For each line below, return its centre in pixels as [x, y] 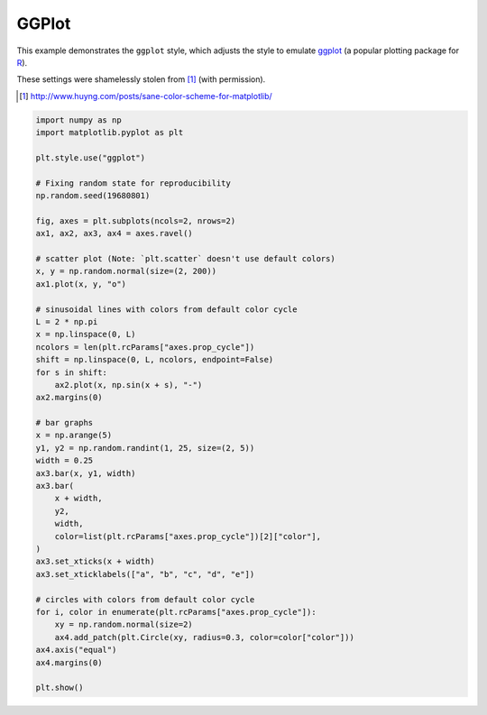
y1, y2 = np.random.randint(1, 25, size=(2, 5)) [145, 448]
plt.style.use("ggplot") [91, 157]
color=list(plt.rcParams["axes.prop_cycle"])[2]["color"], [188, 536]
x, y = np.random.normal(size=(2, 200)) [126, 271]
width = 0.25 [64, 461]
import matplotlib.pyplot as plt [110, 133]
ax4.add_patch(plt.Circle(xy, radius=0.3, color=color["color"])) [205, 637]
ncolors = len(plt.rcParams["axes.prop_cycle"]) [145, 347]
